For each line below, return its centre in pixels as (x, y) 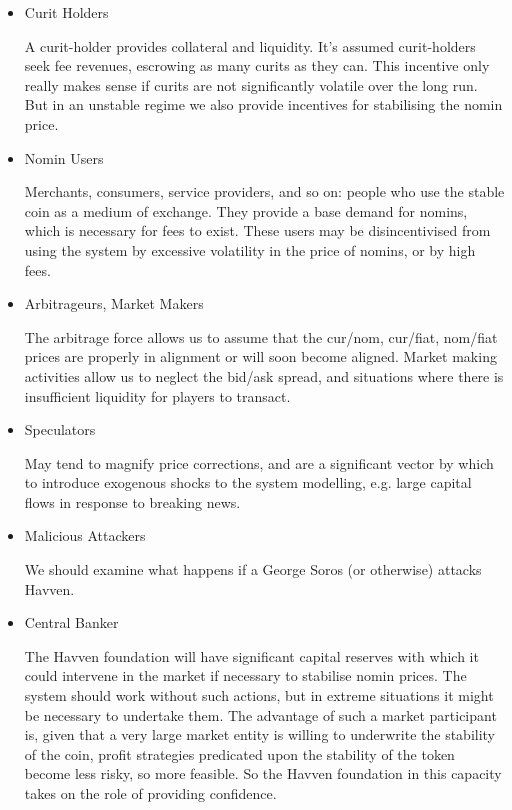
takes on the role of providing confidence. (150, 793)
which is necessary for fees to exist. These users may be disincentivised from (257, 230)
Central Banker (71, 622)
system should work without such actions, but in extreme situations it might (259, 695)
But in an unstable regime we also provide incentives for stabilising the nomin (263, 104)
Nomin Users (64, 157)
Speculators (60, 429)
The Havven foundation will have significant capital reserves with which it (251, 655)
